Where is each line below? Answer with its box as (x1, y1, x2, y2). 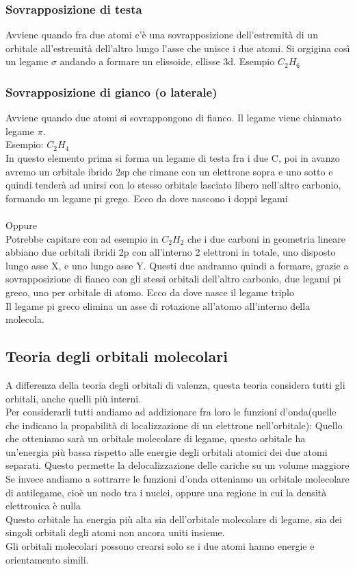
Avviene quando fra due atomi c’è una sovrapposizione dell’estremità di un (5, 27, 318, 42)
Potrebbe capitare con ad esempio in (5, 231, 159, 245)
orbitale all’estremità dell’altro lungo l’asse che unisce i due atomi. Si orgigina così (5, 40, 350, 55)
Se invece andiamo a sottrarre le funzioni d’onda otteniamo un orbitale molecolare (5, 472, 350, 486)
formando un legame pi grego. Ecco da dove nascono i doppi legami (5, 191, 288, 205)
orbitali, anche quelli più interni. (5, 391, 142, 405)
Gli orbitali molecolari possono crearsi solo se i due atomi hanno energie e (5, 539, 315, 553)
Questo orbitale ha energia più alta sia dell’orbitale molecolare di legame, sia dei (5, 511, 342, 526)
